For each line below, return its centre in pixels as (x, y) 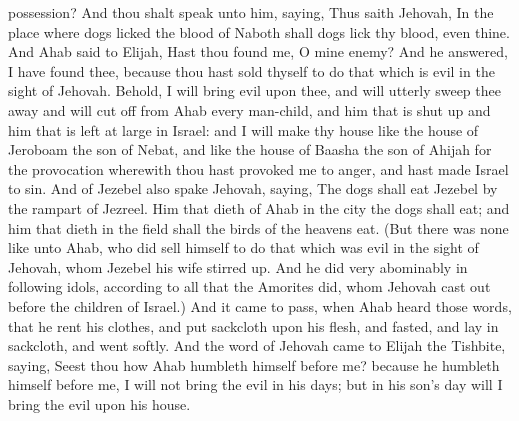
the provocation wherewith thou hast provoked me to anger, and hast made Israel (258, 168)
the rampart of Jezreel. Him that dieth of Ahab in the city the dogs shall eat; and (259, 207)
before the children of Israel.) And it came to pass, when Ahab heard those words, (260, 305)
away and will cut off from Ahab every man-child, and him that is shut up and (249, 109)
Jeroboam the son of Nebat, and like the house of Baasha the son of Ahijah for (250, 149)
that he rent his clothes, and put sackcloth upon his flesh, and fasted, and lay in (253, 325)
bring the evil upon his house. (99, 403)
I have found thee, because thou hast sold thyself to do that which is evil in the (251, 70)
